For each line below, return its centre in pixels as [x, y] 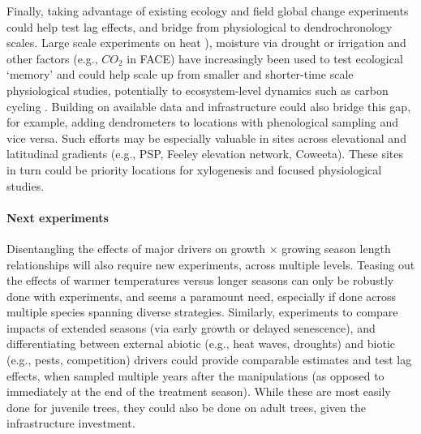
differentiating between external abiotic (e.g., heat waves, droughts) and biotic [201, 344]
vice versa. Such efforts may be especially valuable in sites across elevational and [206, 138]
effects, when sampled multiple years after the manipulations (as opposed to [195, 375]
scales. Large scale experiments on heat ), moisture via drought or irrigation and [206, 43]
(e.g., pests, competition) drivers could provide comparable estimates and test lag [209, 360]
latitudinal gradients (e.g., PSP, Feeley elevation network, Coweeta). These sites [205, 154]
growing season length [336, 248]
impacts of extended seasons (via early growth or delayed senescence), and [191, 327]
